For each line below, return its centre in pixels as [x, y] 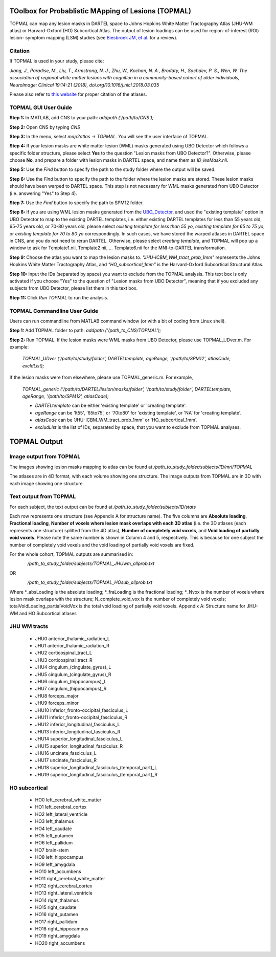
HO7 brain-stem [52, 850]
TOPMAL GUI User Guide [41, 107]
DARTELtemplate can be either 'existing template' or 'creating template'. [111, 406]
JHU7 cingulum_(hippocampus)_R [71, 689]
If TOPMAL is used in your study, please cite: [57, 61]
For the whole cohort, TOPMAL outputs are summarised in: [71, 554]
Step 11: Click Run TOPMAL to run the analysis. [59, 297]
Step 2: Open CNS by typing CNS [45, 127]
